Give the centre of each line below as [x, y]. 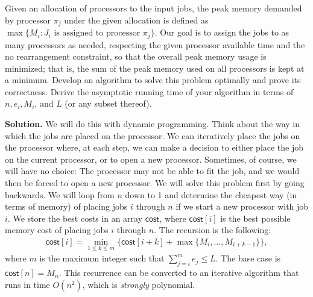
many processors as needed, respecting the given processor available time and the [155, 44]
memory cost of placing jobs [57, 230]
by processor [28, 20]
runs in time [27, 284]
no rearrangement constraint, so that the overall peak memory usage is [136, 56]
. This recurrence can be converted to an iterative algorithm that [179, 273]
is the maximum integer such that [102, 258]
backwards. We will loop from [60, 194]
